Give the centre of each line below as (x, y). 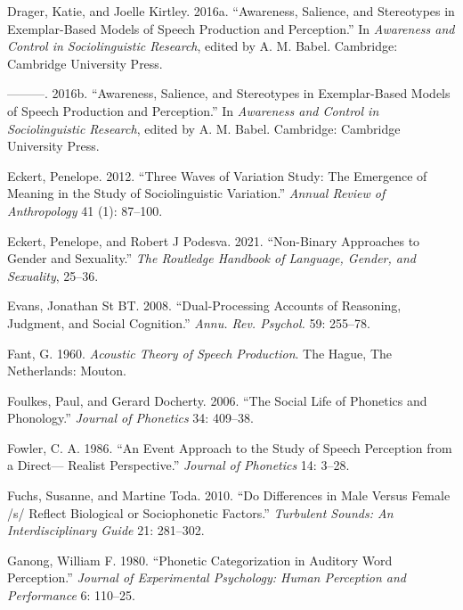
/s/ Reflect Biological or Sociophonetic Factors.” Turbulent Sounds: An (200, 512)
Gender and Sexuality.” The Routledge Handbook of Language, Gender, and (211, 258)
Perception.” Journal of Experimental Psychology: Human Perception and (207, 577)
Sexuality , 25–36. (53, 275)
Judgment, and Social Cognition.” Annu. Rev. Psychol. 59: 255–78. (189, 322)
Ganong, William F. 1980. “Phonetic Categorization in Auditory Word (200, 560)
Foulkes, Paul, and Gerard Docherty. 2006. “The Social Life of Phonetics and (217, 400)
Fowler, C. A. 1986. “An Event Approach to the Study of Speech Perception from (230, 447)
